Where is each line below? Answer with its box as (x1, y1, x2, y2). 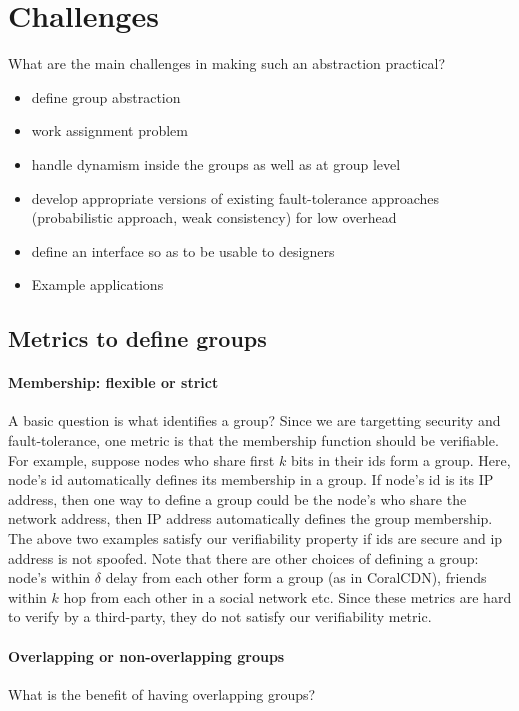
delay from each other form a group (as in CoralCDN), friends (105, 567, 487, 588)
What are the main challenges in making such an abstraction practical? (8, 53, 446, 74)
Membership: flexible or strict (8, 372, 219, 393)
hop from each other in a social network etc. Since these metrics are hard (63, 586, 512, 607)
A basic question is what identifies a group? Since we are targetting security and (8, 410, 501, 431)
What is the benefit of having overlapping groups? (8, 683, 316, 704)
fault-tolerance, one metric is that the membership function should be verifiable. (8, 430, 499, 451)
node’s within (8, 567, 91, 588)
